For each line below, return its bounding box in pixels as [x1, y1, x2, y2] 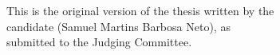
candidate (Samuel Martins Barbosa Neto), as [6, 18, 231, 34]
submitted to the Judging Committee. [6, 33, 192, 50]
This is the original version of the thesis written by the [6, 2, 274, 18]
